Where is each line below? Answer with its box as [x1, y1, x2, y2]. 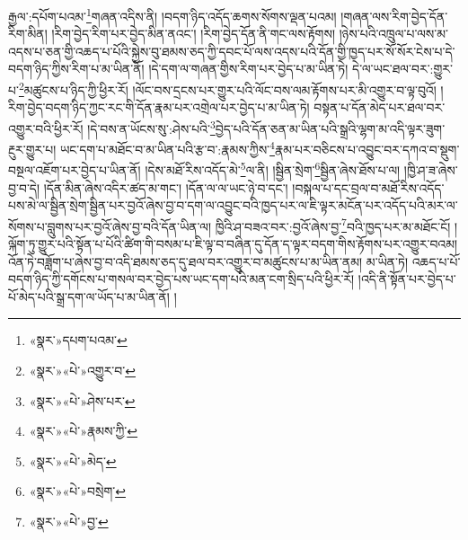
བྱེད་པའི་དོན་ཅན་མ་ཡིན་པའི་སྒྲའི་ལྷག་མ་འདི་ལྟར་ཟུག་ [215, 119, 446, 137]
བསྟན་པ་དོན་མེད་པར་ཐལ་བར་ [313, 98, 446, 117]
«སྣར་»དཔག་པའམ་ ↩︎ [29, 331, 128, 350]
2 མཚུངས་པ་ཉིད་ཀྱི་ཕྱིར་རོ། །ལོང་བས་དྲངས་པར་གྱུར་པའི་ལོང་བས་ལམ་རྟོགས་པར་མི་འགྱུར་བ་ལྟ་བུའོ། [18, 78, 437, 99]
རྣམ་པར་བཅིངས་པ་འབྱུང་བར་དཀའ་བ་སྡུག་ [274, 139, 460, 158]
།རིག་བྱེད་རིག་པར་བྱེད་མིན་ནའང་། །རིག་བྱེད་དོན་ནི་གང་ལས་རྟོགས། [51, 24, 336, 43]
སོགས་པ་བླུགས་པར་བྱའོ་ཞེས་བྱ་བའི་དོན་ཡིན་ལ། [8, 217, 212, 235]
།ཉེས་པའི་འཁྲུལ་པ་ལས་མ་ [339, 24, 448, 43]
